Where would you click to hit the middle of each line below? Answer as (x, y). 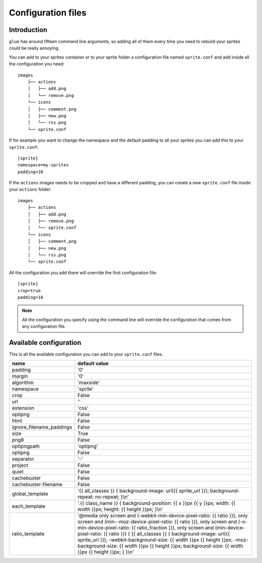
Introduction (28, 30)
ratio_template (28, 534)
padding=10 (31, 297)
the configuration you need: (37, 64)
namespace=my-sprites (43, 165)
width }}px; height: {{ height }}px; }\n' (121, 509)
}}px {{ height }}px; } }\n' (106, 552)
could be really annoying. (34, 48)
